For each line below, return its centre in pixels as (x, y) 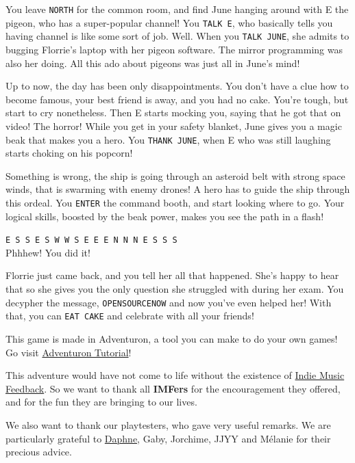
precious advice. (39, 452)
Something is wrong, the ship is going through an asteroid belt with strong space (175, 175)
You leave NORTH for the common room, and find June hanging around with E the (177, 9)
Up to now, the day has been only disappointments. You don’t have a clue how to (177, 86)
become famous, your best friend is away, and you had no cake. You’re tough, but (177, 99)
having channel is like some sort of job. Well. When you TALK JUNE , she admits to (177, 36)
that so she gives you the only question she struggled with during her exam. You (175, 289)
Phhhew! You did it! (48, 252)
